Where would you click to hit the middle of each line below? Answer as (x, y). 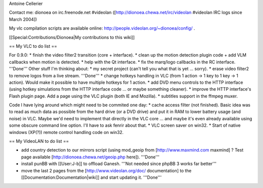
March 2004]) (23, 19)
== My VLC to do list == (33, 46)
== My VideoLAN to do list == (39, 141)
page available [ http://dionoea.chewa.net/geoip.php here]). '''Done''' (90, 157)
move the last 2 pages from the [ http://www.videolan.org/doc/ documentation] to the (106, 170)
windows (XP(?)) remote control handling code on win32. (66, 132)
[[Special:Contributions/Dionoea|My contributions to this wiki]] (72, 37)
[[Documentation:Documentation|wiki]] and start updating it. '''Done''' (91, 177)
